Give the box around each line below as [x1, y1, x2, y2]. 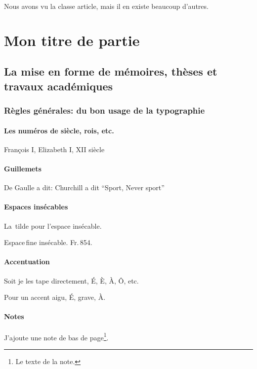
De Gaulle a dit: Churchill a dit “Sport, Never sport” [4, 182, 165, 193]
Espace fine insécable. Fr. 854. [4, 237, 92, 247]
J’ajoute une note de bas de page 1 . [4, 330, 109, 342]
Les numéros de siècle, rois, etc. [4, 125, 114, 135]
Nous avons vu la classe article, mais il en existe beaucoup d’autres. [4, 1, 209, 11]
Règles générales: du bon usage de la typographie [4, 104, 205, 117]
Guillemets [4, 163, 42, 173]
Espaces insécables [4, 202, 68, 212]
